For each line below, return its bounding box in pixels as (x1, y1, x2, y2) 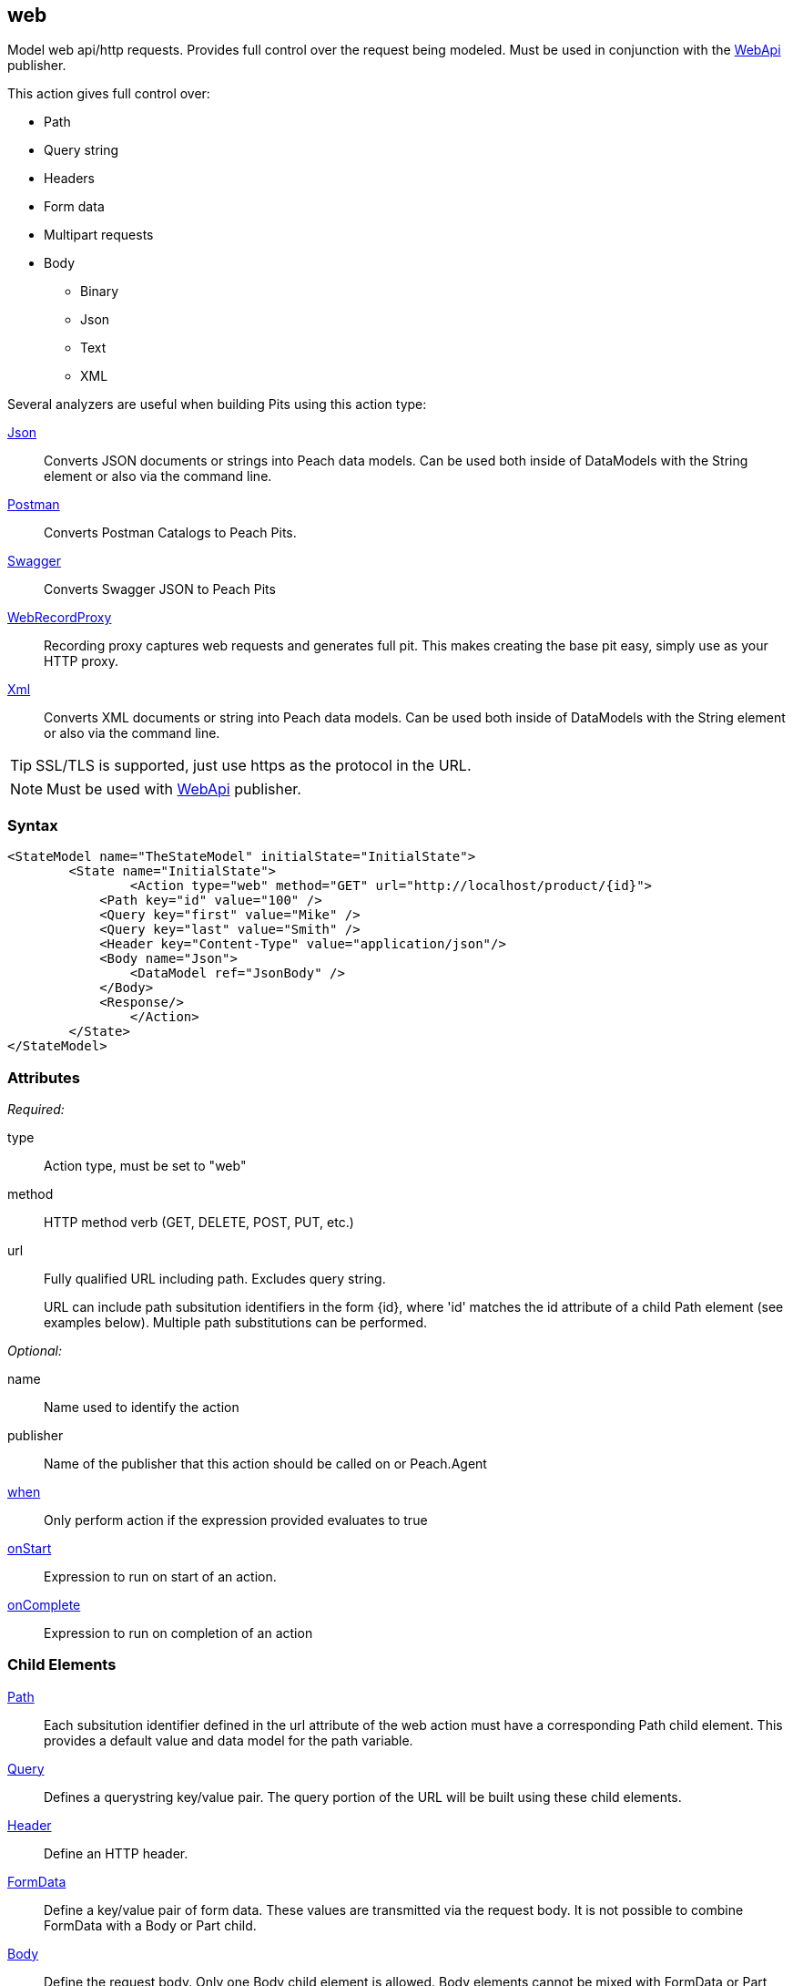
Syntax (7, 815, 58, 834)
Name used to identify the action (44, 1398, 239, 1415)
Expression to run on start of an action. (44, 1568, 277, 1584)
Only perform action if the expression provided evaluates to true (44, 1511, 428, 1528)
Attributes (7, 1068, 80, 1087)
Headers (44, 170, 95, 187)
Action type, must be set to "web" (44, 1157, 247, 1173)
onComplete (7, 1596, 81, 1612)
